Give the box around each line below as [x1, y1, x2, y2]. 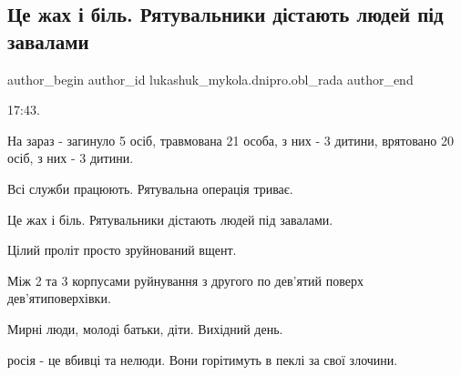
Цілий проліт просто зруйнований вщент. [7, 240, 237, 259]
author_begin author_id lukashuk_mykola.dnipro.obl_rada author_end [7, 69, 414, 88]
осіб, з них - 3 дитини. [7, 148, 134, 167]
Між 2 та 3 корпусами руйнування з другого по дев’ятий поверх [7, 270, 364, 289]
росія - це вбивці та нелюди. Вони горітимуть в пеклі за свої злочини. [7, 350, 398, 369]
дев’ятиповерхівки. [7, 289, 111, 308]
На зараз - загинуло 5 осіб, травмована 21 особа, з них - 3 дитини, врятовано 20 [7, 130, 454, 149]
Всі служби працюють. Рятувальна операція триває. [7, 178, 293, 198]
